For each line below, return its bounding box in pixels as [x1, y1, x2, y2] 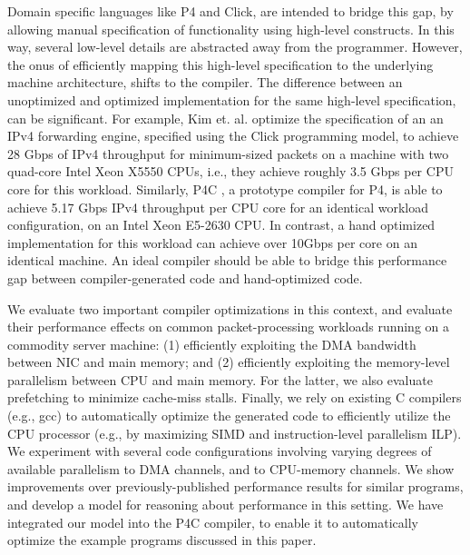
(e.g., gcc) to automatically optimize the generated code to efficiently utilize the [7, 406, 451, 425]
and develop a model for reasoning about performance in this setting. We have [7, 495, 444, 514]
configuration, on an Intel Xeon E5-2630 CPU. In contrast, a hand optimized [7, 215, 436, 234]
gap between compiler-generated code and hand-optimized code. [7, 268, 363, 287]
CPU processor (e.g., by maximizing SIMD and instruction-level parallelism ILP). [7, 423, 462, 442]
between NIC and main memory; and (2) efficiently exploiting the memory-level [7, 352, 450, 372]
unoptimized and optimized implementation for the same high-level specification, [7, 90, 456, 109]
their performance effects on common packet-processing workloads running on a [7, 317, 450, 336]
